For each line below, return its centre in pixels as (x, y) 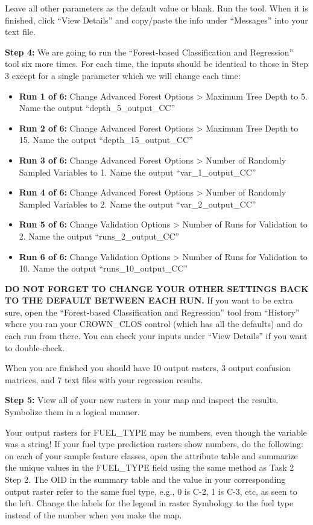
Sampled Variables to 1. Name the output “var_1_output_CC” (138, 172)
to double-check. (35, 347)
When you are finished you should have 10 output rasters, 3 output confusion (148, 368)
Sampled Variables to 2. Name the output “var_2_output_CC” (138, 204)
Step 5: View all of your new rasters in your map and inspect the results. (142, 400)
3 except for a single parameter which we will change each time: (123, 75)
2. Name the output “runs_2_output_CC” (99, 236)
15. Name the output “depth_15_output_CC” (106, 140)
